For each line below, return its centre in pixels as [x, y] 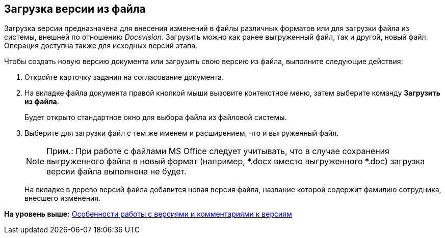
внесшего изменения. [63, 198]
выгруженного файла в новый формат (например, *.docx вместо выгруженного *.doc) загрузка [236, 161]
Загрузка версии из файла [75, 9]
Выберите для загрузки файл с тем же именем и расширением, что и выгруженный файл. [182, 133]
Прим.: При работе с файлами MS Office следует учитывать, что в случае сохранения [218, 151]
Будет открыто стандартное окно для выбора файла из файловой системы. [156, 117]
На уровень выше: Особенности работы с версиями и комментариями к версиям [148, 214]
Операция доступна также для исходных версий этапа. [101, 46]
